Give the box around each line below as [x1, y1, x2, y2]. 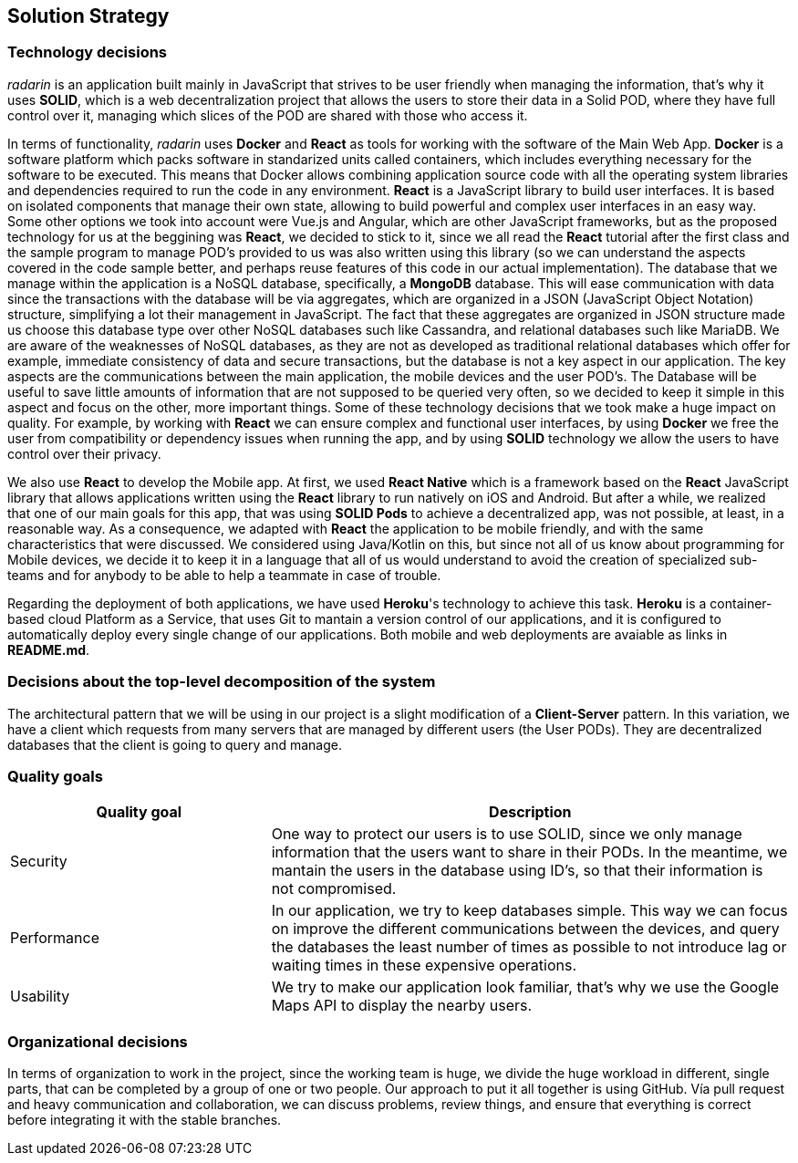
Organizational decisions [7, 1032, 188, 1051]
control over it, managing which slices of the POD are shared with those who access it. [7, 107, 528, 123]
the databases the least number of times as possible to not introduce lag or [271, 938, 787, 957]
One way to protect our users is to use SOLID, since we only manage [271, 825, 742, 844]
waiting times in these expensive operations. [271, 956, 577, 975]
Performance [10, 929, 99, 948]
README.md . [7, 641, 90, 658]
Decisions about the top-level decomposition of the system [7, 672, 436, 691]
